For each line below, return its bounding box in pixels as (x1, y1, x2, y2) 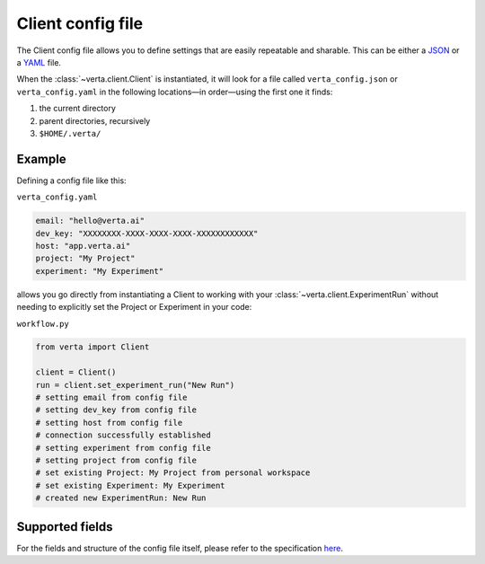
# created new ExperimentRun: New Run (35, 493, 207, 503)
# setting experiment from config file (35, 443, 211, 453)
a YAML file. (16, 57, 62, 67)
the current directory (39, 103, 117, 114)
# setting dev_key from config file (35, 405, 198, 415)
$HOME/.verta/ (39, 128, 101, 138)
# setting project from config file (35, 455, 198, 465)
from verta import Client (35, 342, 150, 352)
